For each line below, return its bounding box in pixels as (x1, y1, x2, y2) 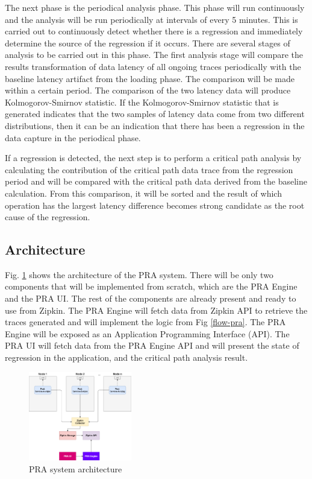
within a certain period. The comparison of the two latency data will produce (5, 84, 291, 97)
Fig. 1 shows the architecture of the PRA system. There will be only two (5, 268, 273, 281)
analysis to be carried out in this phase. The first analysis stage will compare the (5, 48, 304, 61)
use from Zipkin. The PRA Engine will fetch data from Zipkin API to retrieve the (5, 303, 308, 316)
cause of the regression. (5, 211, 90, 223)
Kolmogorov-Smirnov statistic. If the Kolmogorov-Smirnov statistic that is (5, 95, 279, 108)
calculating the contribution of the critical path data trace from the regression (5, 163, 293, 176)
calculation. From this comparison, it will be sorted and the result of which (5, 186, 282, 199)
